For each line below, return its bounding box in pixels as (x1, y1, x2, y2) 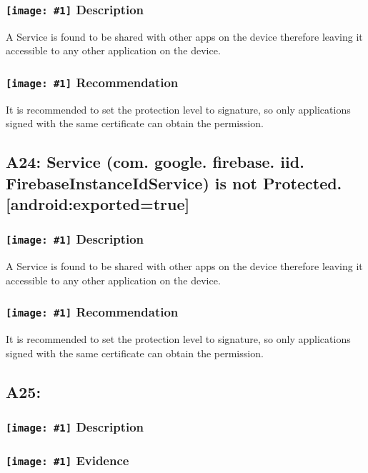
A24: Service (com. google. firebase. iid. (6, 151, 304, 173)
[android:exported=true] (6, 193, 190, 215)
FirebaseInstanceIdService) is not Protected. (6, 171, 342, 194)
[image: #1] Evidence (6, 451, 129, 469)
